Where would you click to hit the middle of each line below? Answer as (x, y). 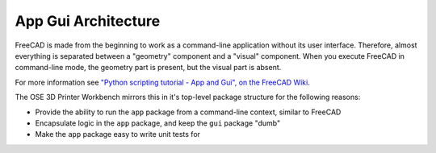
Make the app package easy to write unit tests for (118, 134)
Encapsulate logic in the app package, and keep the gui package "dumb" (158, 123)
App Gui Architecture (88, 21)
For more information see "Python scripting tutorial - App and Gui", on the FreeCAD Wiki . (162, 82)
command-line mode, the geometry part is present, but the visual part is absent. (148, 68)
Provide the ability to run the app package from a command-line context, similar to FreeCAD (188, 112)
